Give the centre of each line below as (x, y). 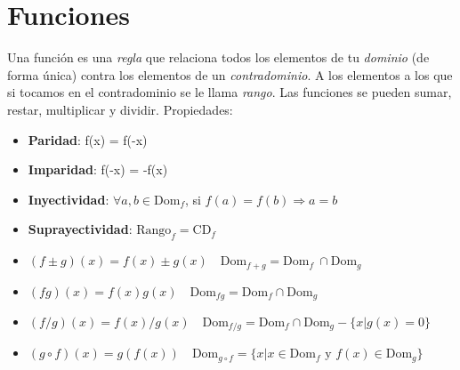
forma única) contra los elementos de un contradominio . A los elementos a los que (230, 74)
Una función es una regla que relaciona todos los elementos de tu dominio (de (218, 57)
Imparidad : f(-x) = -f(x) (98, 169)
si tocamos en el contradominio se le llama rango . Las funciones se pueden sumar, (230, 92)
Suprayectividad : (80, 229)
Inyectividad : (69, 199)
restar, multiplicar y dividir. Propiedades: (120, 109)
